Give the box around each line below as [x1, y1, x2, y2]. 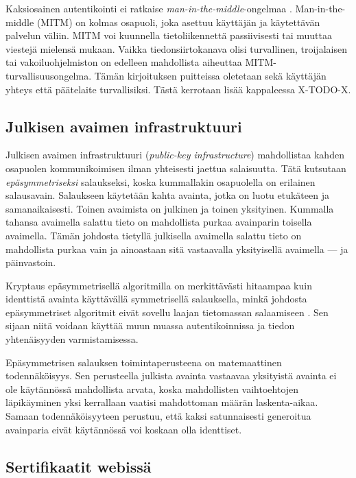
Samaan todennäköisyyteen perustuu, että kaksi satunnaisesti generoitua [5, 409, 311, 423]
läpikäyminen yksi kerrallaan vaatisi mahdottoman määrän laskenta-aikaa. [5, 395, 318, 409]
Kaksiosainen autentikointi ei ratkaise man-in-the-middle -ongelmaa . [5, 1, 292, 15]
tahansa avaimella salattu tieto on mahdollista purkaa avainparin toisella [5, 215, 312, 229]
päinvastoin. [5, 255, 56, 270]
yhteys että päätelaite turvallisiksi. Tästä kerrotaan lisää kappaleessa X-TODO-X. [5, 82, 351, 96]
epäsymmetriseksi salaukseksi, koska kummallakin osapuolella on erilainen [5, 174, 316, 189]
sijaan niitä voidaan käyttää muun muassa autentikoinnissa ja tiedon [5, 318, 295, 333]
